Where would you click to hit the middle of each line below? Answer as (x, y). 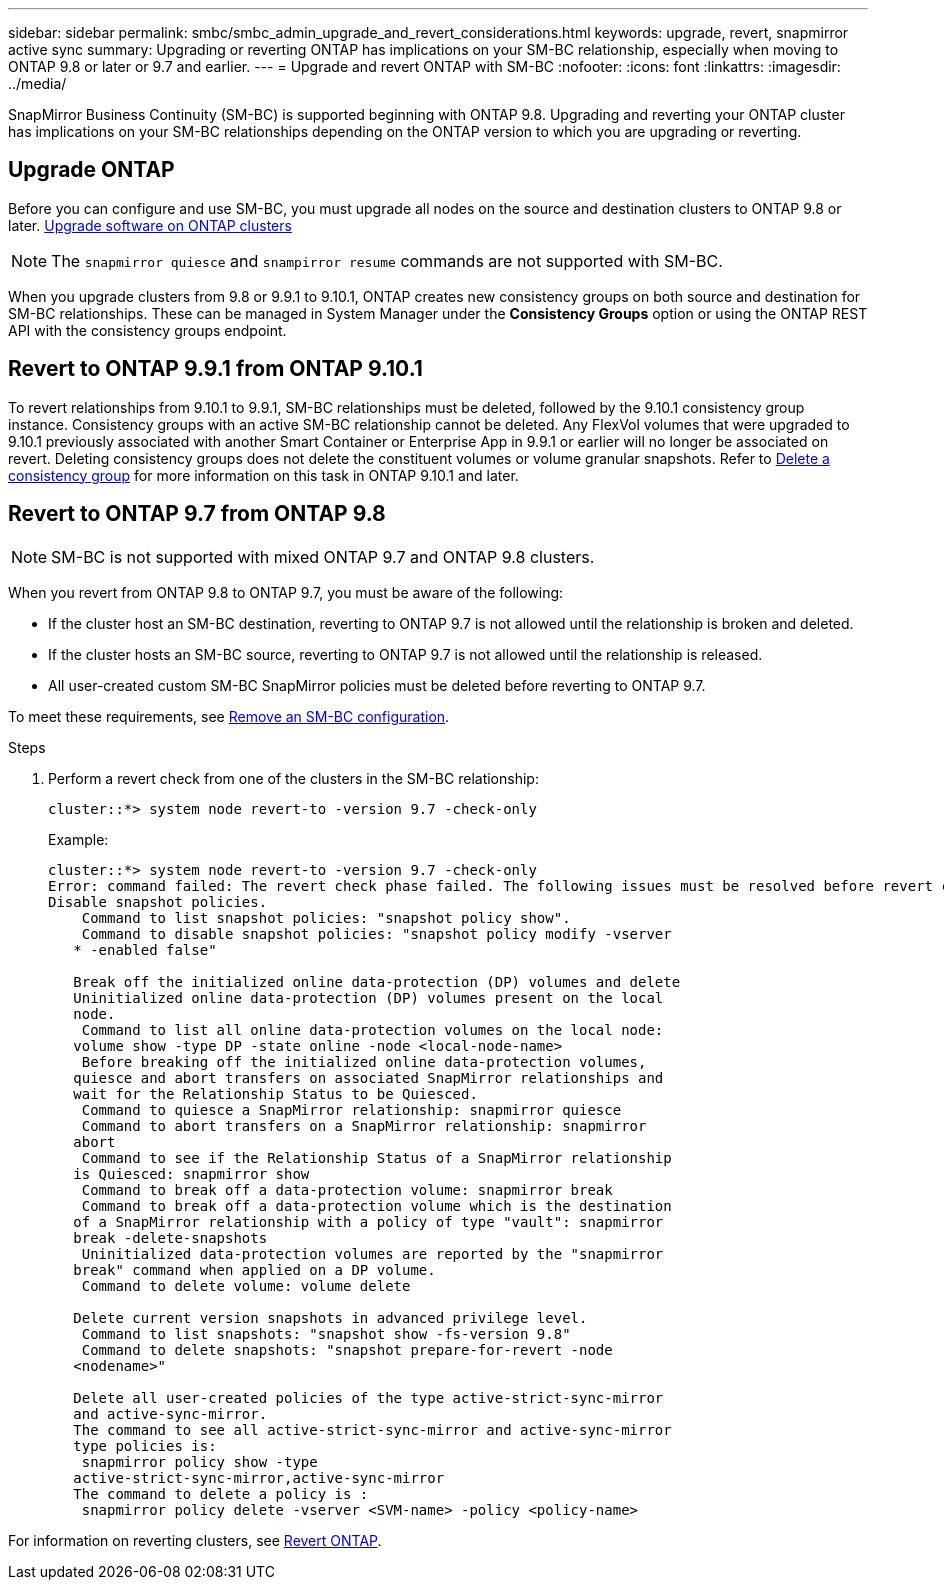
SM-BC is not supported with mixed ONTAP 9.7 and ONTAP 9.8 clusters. (323, 556)
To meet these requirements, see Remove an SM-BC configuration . (229, 716)
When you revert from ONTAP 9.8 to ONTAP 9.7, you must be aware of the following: (286, 592)
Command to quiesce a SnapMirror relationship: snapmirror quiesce (351, 1109)
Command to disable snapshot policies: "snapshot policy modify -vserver (376, 933)
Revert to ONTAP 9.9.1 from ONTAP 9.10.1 (215, 369)
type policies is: (145, 1445)
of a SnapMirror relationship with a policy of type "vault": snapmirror (368, 1221)
